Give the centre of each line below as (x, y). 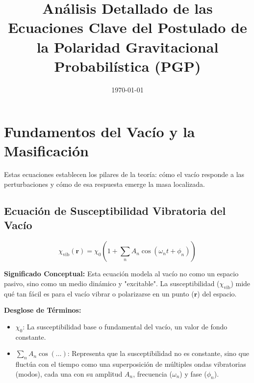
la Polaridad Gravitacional (127, 46)
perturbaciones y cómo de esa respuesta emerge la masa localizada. (104, 184)
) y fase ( (193, 373)
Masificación (46, 151)
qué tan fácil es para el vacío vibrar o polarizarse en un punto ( (99, 293)
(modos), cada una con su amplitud (69, 373)
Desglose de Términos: (43, 310)
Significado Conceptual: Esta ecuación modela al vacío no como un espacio (121, 274)
